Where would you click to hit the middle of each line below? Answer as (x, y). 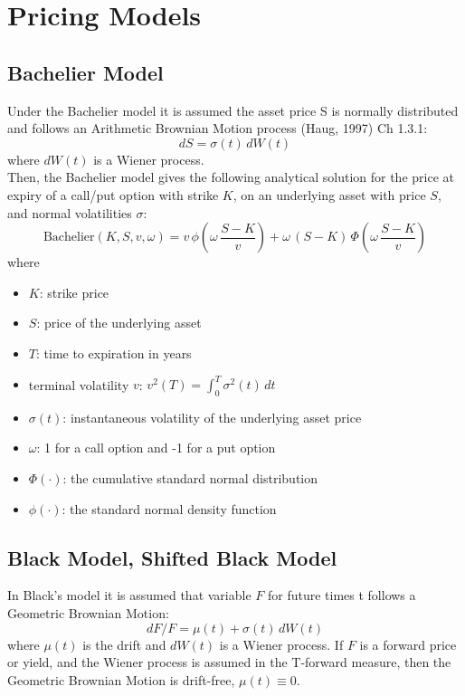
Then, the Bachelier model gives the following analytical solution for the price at (231, 177)
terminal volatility (79, 384)
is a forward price (408, 644)
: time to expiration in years (114, 353)
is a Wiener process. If (281, 644)
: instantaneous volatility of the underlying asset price (212, 417)
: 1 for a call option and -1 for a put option (156, 448)
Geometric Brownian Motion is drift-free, (121, 679)
